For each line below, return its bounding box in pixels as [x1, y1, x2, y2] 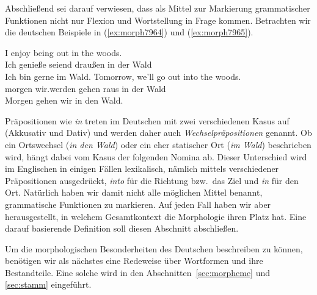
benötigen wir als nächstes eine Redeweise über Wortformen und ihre [5, 254, 263, 267]
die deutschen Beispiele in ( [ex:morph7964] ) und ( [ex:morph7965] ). [5, 26, 253, 38]
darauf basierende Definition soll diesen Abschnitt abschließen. [5, 222, 239, 235]
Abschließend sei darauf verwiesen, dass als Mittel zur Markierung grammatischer [5, 2, 310, 14]
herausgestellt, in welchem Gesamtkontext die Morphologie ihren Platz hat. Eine [5, 210, 307, 222]
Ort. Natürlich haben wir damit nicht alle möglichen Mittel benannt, [5, 186, 263, 199]
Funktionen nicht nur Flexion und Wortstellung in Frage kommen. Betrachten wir [5, 13, 311, 26]
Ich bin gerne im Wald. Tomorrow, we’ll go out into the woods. [5, 69, 241, 82]
